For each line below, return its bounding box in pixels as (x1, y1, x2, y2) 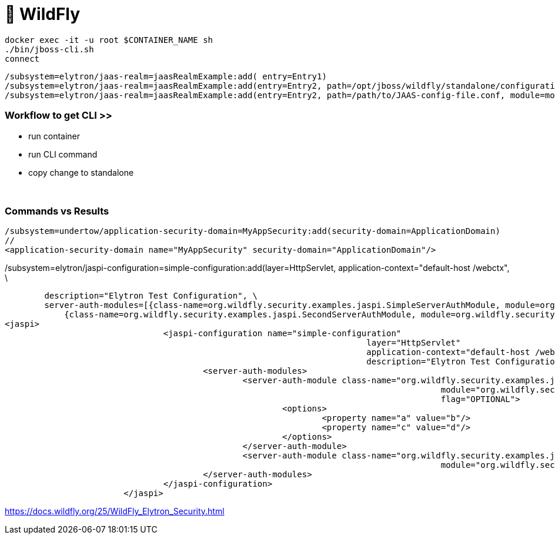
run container (28, 130, 81, 141)
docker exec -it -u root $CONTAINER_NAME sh (5, 35, 213, 45)
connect (5, 53, 40, 63)
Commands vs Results (5, 205, 109, 217)
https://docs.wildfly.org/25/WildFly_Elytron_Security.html (5, 506, 225, 517)
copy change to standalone (28, 167, 134, 178)
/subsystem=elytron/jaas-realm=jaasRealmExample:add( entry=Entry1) (5, 71, 327, 81)
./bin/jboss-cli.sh (5, 44, 94, 54)
